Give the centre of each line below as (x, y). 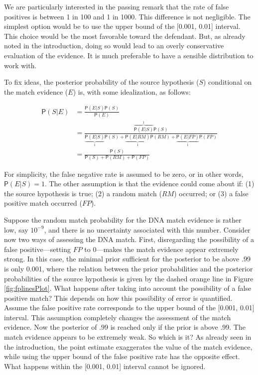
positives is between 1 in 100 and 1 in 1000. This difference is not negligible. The (127, 16)
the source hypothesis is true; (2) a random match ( (83, 193)
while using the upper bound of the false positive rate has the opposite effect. (122, 356)
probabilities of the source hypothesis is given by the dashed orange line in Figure (129, 278)
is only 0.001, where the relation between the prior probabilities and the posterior (129, 268)
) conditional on (228, 82)
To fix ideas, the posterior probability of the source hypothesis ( (102, 82)
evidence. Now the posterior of (51, 327)
